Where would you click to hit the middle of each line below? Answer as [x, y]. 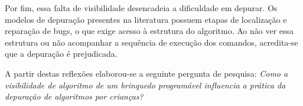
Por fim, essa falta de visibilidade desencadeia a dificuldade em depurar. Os [141, 8]
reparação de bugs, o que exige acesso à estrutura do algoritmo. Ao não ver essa [149, 31]
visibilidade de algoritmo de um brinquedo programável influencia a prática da [145, 85]
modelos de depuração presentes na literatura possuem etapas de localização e [146, 19]
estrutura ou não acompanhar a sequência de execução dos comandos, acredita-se [151, 42]
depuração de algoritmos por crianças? [74, 96]
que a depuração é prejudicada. [61, 54]
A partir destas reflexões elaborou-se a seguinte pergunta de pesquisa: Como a [146, 73]
